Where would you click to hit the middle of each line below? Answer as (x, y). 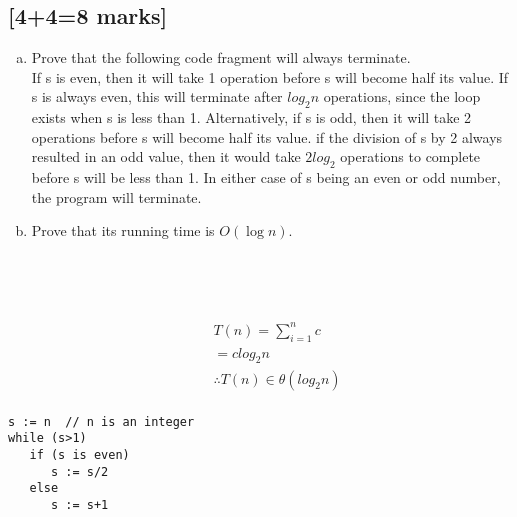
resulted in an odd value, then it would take (166, 156)
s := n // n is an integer (101, 421)
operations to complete (410, 156)
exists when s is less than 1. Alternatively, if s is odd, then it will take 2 (251, 117)
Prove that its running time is (123, 230)
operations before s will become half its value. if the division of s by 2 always (267, 136)
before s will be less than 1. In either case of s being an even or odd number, (266, 177)
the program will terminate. (116, 196)
